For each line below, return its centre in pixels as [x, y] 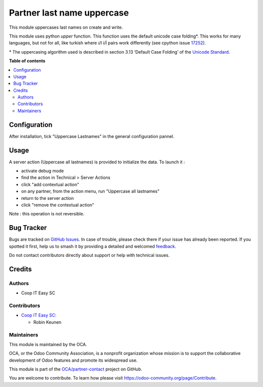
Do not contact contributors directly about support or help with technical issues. [89, 255]
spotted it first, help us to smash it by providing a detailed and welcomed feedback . [93, 246]
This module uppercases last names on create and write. [66, 27]
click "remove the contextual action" [58, 205]
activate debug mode [43, 171]
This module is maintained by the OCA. [48, 344]
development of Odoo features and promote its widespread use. [73, 360]
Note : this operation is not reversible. [47, 214]
